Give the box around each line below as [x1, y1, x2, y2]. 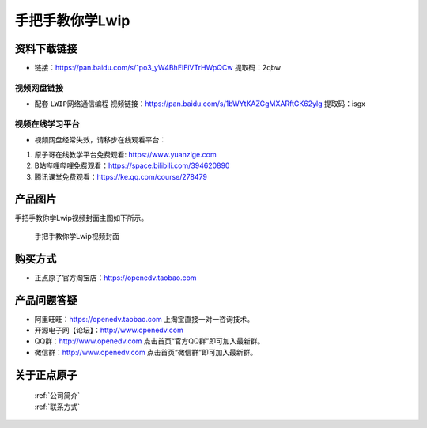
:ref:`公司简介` [34, 391, 81, 400]
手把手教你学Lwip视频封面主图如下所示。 [14, 214, 149, 223]
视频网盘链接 [14, 82, 64, 93]
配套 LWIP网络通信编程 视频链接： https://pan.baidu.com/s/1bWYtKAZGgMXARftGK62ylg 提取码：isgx [34, 99, 365, 108]
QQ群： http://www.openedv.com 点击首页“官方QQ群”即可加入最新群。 [34, 336, 265, 346]
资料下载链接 [14, 42, 77, 55]
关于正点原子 [14, 368, 77, 381]
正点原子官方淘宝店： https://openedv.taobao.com [34, 273, 197, 282]
